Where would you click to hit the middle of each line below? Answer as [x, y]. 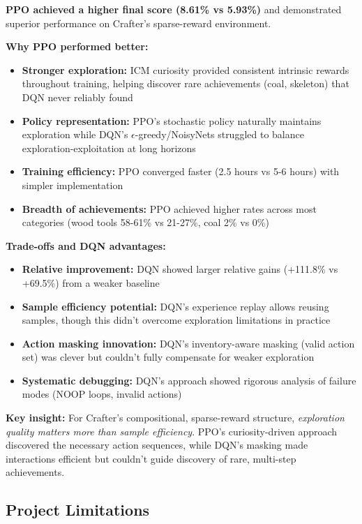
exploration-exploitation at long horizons [109, 148]
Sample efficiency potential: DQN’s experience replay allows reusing [175, 306]
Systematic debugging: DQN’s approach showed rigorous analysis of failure [189, 380]
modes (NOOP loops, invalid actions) [102, 394]
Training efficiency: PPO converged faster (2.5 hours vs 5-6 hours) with [181, 171]
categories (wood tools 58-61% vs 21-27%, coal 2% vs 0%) [145, 222]
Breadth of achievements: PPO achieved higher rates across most [169, 208]
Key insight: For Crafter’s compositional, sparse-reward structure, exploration [175, 418]
